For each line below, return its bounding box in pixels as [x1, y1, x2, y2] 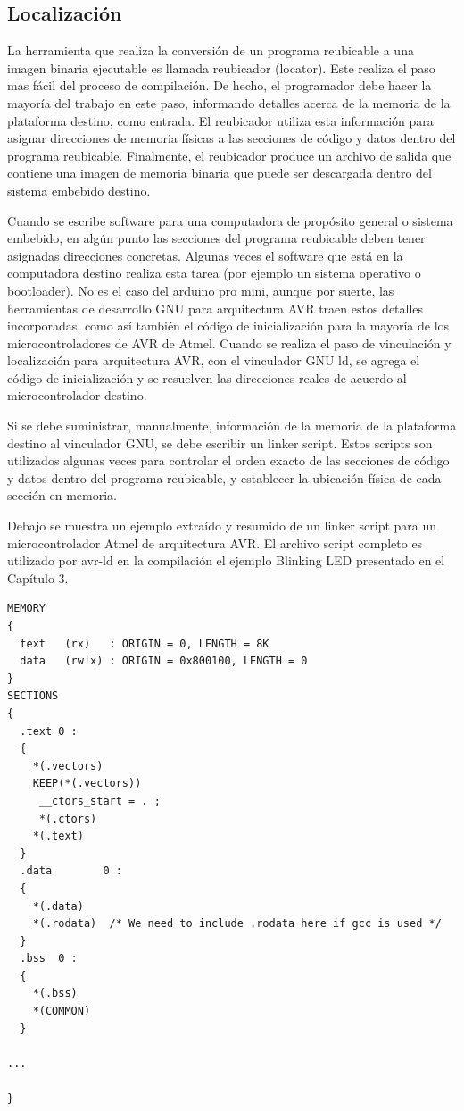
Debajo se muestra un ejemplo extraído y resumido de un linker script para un [7, 516, 437, 535]
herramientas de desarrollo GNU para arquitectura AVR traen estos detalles [7, 298, 424, 317]
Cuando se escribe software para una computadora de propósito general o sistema [7, 211, 453, 230]
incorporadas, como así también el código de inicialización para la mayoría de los [7, 316, 450, 335]
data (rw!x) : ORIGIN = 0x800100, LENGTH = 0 [20, 655, 308, 668]
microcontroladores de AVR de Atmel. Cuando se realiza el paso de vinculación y [7, 333, 452, 352]
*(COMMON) [32, 1005, 91, 1018]
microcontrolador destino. [7, 386, 147, 405]
